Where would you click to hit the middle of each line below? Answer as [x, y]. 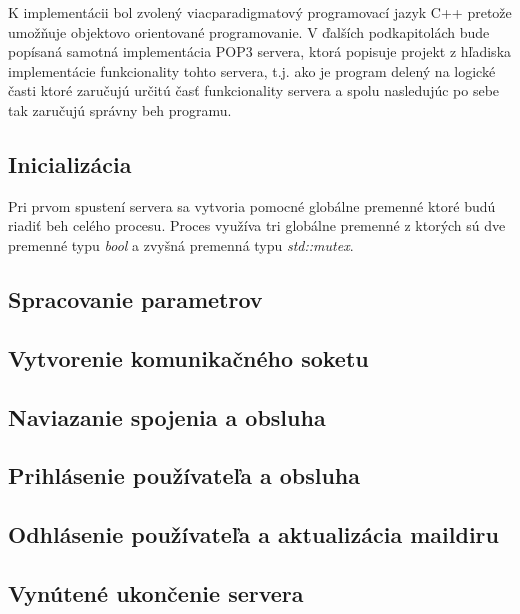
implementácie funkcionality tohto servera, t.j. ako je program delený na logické [252, 70]
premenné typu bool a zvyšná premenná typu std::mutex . [181, 244]
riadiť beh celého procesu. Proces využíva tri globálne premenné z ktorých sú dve [257, 225]
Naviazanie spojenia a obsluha [167, 416]
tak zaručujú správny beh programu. [120, 109]
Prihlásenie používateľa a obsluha [184, 475]
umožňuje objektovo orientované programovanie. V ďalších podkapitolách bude [249, 31]
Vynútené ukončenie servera [156, 592]
